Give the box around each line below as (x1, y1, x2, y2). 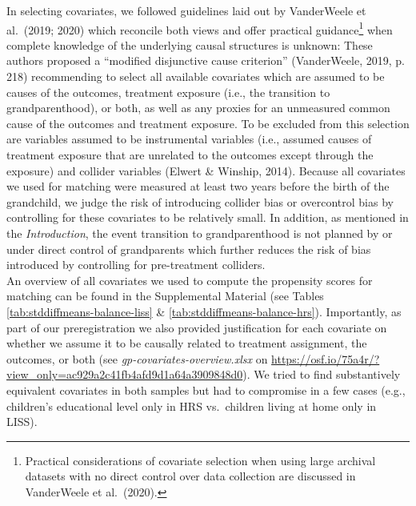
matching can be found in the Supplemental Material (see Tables (6, 287, 324, 304)
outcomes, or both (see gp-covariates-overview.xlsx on (6, 350, 268, 367)
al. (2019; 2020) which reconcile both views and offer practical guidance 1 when (6, 18, 393, 38)
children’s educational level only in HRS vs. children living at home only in (6, 397, 377, 414)
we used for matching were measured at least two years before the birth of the (6, 178, 390, 195)
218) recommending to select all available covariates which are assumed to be (6, 68, 385, 85)
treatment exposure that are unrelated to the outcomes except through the (6, 147, 374, 163)
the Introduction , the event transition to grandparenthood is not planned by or (6, 224, 393, 241)
